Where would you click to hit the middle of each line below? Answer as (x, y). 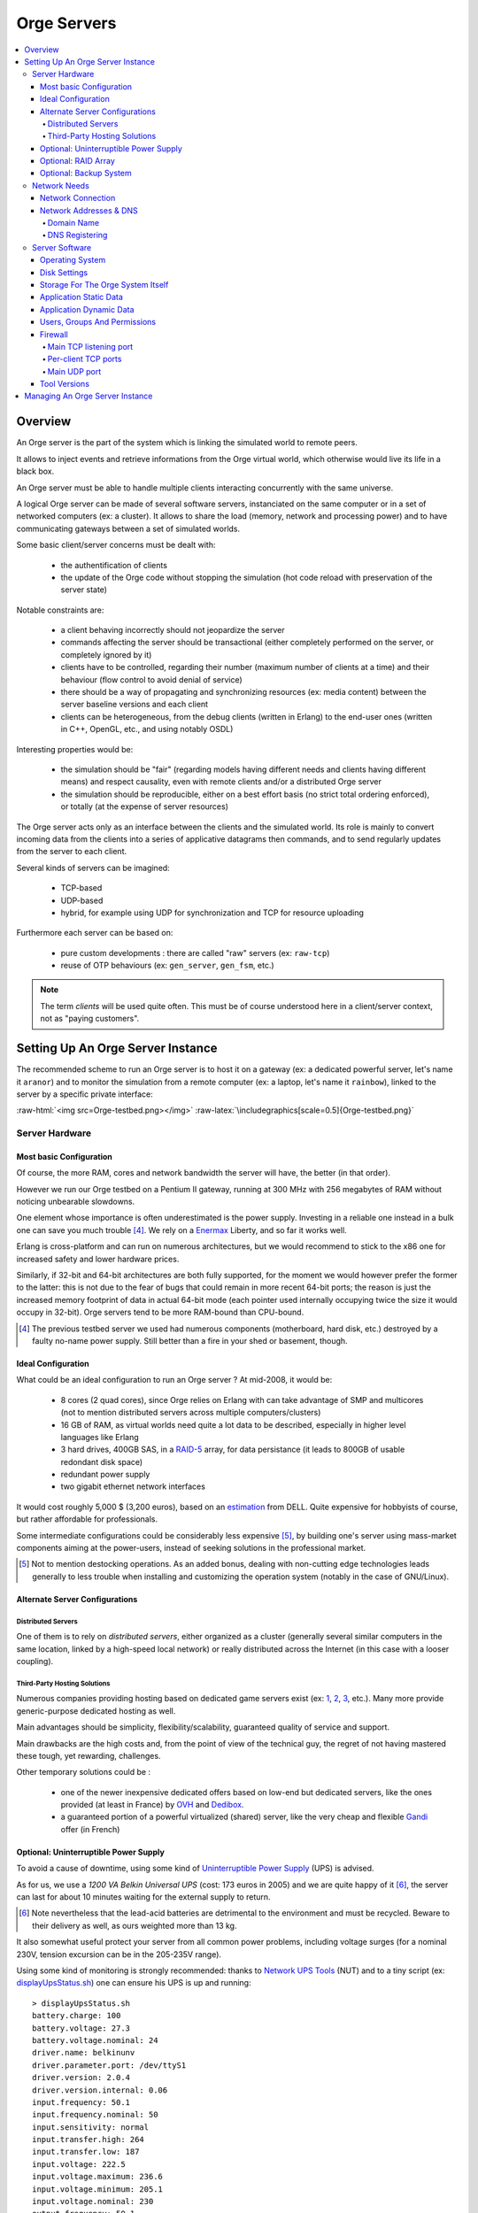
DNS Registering (77, 235)
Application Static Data (82, 297)
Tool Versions (65, 384)
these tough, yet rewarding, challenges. (89, 1755)
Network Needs (61, 185)
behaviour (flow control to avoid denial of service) (151, 679)
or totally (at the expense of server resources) (145, 806)
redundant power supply (105, 1475)
